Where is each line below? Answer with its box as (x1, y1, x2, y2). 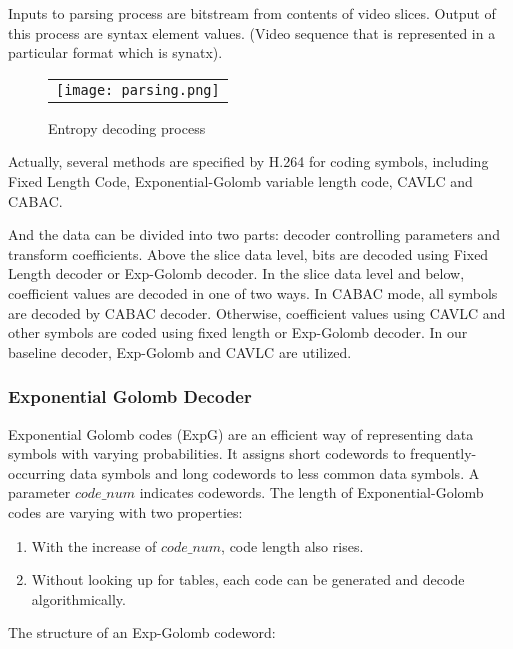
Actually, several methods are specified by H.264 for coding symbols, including (8, 151, 489, 172)
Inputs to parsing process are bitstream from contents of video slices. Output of (8, 3, 496, 23)
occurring (8, 462, 66, 483)
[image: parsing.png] (56, 81, 220, 98)
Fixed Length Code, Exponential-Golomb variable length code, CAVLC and (8, 170, 473, 191)
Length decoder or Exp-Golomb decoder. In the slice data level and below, (8, 263, 465, 284)
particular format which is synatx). (8, 42, 223, 63)
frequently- (410, 443, 477, 464)
